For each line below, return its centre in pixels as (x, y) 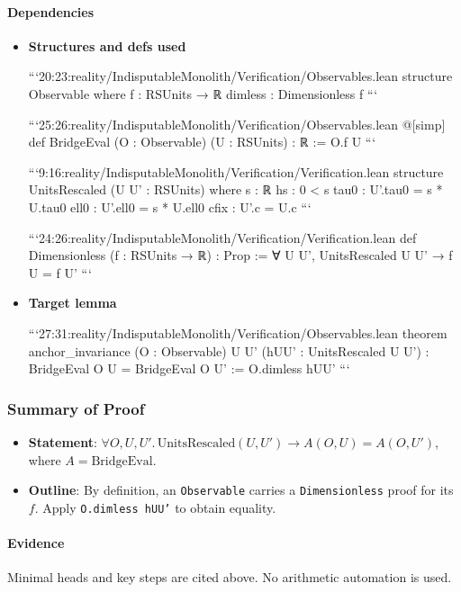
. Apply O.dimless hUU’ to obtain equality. (155, 507)
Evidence (36, 543)
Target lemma (72, 303)
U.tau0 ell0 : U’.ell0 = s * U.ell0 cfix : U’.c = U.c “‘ (170, 206)
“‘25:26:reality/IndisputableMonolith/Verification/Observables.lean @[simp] (237, 124)
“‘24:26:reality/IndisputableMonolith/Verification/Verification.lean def (222, 237)
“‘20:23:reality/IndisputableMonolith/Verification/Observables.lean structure (240, 76)
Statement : (63, 441)
